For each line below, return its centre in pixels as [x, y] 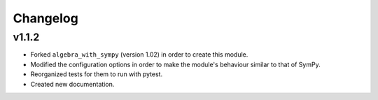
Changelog [45, 18]
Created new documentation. [72, 84]
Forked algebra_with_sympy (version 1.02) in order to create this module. [139, 55]
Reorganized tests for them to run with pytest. [97, 74]
